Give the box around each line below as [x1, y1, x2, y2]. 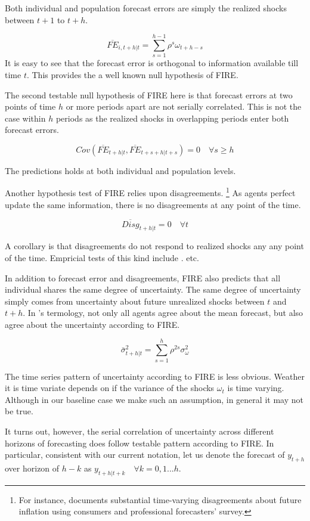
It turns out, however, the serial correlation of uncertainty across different [5, 424, 274, 437]
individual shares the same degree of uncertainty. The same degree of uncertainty [5, 283, 301, 296]
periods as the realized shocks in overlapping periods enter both [55, 111, 289, 124]
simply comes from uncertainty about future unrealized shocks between [5, 294, 265, 307]
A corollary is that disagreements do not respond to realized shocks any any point [5, 240, 304, 252]
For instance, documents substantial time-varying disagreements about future [18, 493, 302, 506]
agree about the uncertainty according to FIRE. [5, 318, 180, 330]
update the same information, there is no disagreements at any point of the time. [5, 198, 301, 210]
